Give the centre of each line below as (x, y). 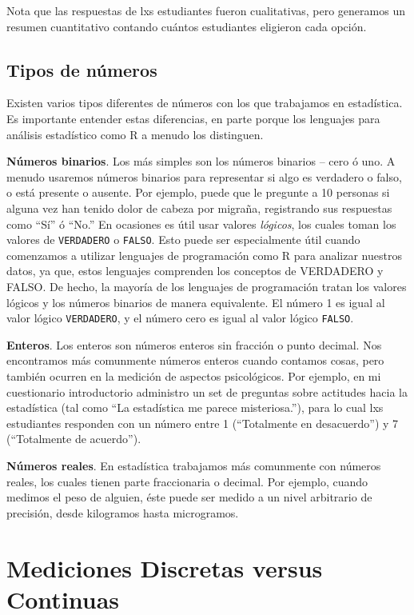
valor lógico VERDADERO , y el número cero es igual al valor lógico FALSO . (180, 318)
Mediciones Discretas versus (165, 567)
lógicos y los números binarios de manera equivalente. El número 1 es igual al (196, 302)
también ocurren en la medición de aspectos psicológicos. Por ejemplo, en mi (194, 376)
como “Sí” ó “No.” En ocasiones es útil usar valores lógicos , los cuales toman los (201, 224)
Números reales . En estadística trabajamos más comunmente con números (194, 465)
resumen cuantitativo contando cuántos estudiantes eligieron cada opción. (187, 26)
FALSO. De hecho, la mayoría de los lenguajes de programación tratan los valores (207, 286)
